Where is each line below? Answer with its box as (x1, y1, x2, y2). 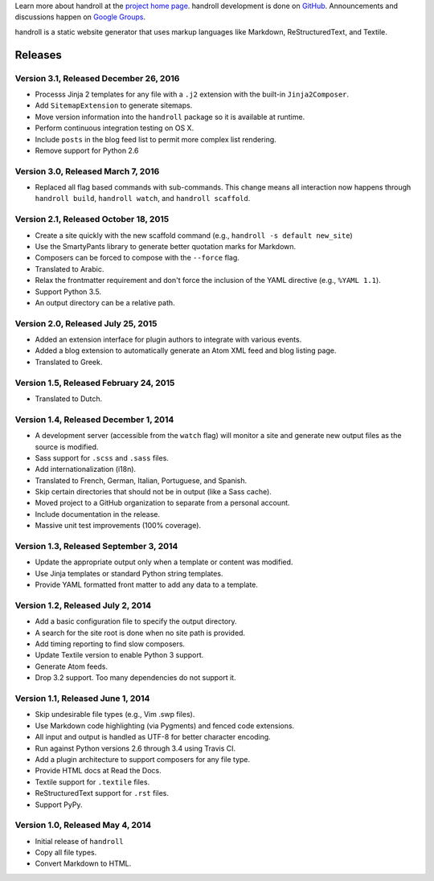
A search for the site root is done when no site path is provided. (35, 628, 245, 637)
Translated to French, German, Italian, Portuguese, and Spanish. (35, 475, 248, 486)
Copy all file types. (35, 848, 97, 858)
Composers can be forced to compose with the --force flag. (35, 253, 240, 263)
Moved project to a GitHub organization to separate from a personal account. (35, 498, 290, 508)
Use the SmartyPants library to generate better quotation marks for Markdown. (35, 241, 297, 251)
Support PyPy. (35, 800, 83, 809)
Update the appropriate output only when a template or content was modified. (35, 557, 293, 567)
